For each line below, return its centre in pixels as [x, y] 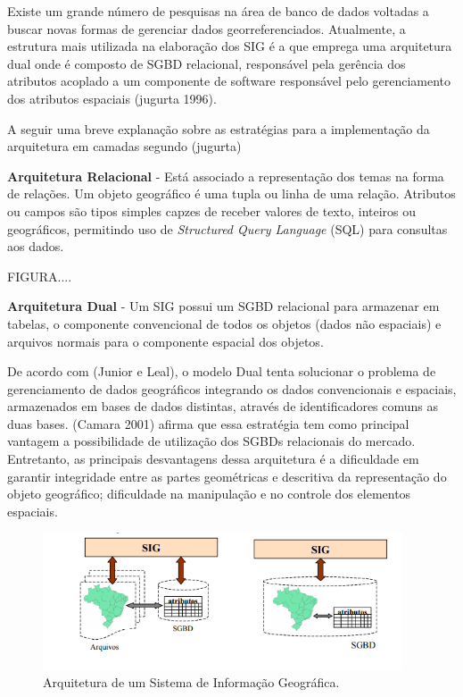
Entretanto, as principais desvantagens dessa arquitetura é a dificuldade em [213, 459]
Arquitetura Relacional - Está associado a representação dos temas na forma [226, 176]
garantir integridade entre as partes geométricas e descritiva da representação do [227, 476]
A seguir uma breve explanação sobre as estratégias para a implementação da [219, 128]
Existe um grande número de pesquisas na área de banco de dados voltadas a [218, 11]
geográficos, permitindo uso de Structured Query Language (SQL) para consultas [227, 228]
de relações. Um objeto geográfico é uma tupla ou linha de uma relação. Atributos [231, 193]
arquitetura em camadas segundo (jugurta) [124, 146]
